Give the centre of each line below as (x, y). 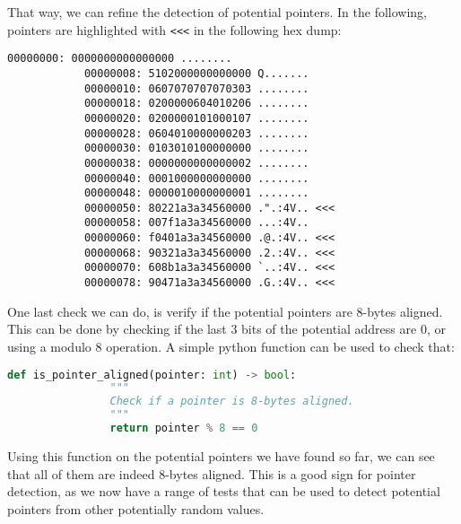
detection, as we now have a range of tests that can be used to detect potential (224, 491)
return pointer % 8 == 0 (184, 428)
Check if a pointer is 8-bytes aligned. (232, 402)
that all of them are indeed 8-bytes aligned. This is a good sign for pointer (212, 473)
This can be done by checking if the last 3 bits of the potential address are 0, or (226, 329)
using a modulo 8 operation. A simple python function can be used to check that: (231, 346)
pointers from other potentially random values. (136, 508)
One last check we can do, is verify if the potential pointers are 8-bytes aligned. (225, 311)
